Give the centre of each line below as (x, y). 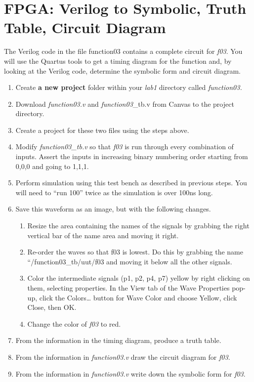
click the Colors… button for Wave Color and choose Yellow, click (138, 297)
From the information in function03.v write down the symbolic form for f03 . (130, 373)
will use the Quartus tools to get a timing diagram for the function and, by (118, 61)
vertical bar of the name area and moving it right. (103, 235)
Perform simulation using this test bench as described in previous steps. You (131, 183)
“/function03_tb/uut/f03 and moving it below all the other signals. (130, 261)
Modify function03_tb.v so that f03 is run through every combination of (125, 147)
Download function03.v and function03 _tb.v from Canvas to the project (125, 104)
